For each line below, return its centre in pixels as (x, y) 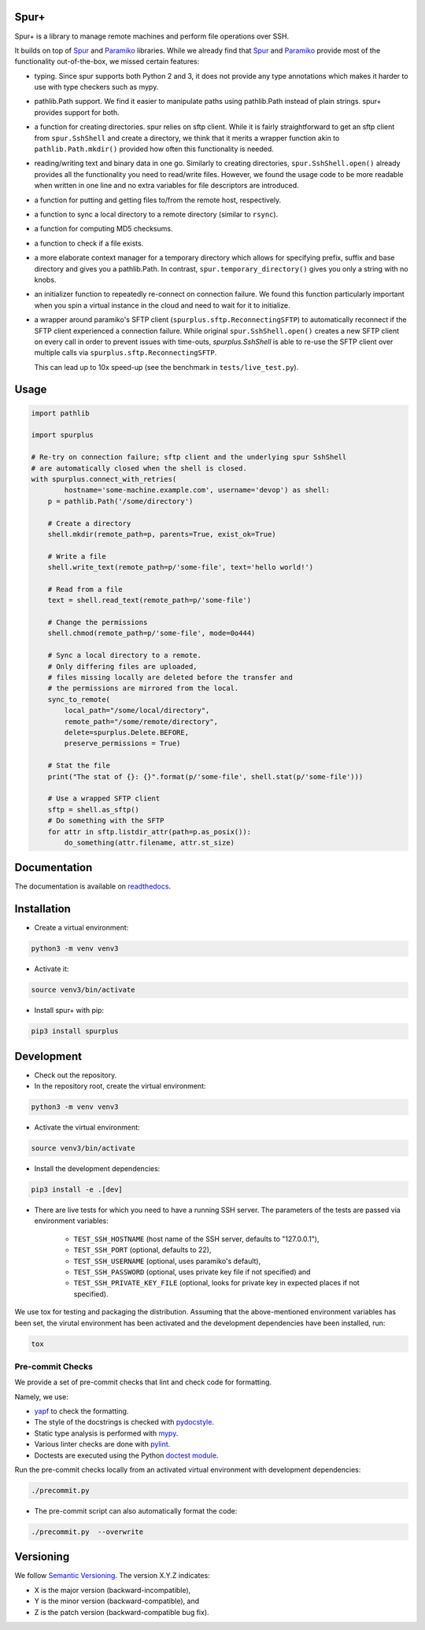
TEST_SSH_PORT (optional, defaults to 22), (142, 1250)
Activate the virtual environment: (87, 1127)
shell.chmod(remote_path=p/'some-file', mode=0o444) (152, 633)
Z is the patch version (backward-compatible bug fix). (122, 1612)
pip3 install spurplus (75, 1031)
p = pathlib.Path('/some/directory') (120, 501)
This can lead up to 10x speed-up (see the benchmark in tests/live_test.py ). (166, 367)
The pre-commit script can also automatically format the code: (136, 1510)
